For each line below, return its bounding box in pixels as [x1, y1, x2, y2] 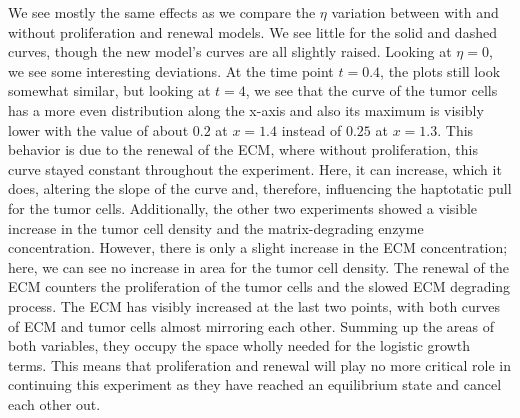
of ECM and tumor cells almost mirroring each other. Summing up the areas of [8, 315, 494, 336]
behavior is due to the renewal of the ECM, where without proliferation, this [8, 139, 478, 160]
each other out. [8, 393, 101, 414]
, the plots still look [380, 60, 501, 81]
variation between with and [331, 2, 499, 22]
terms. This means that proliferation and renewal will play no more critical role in [8, 354, 511, 375]
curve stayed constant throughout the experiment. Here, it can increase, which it [8, 158, 502, 179]
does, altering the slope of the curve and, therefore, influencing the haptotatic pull [8, 178, 512, 199]
